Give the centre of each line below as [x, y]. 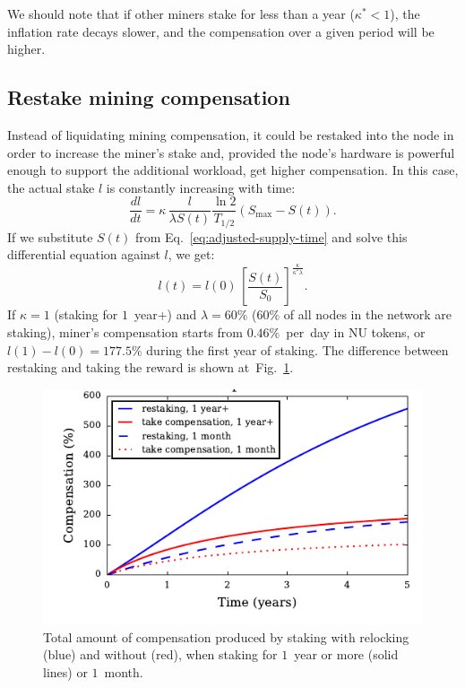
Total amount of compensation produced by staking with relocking [226, 636]
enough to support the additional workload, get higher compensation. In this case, [233, 170]
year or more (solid [346, 654]
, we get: [191, 254]
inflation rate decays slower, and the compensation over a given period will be [221, 31]
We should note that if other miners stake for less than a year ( [181, 13]
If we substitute [50, 236]
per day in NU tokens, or [356, 332]
